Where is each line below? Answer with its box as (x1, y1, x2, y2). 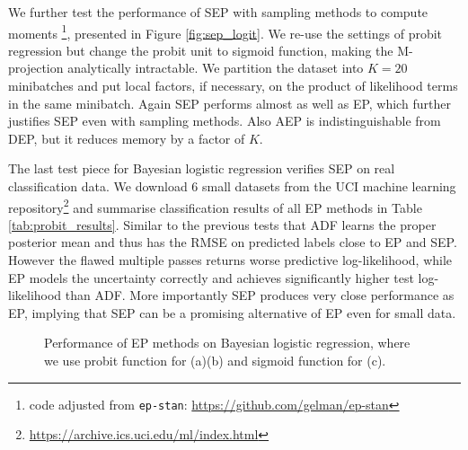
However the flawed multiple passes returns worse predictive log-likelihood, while (8, 251, 453, 269)
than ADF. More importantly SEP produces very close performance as (65, 286, 455, 304)
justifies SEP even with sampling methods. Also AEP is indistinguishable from (8, 111, 441, 130)
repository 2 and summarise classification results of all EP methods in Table (8, 195, 422, 216)
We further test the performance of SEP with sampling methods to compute (8, 3, 428, 21)
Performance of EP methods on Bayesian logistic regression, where (44, 333, 411, 352)
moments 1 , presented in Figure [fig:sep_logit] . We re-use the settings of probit (8, 21, 443, 42)
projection (8, 58, 64, 77)
